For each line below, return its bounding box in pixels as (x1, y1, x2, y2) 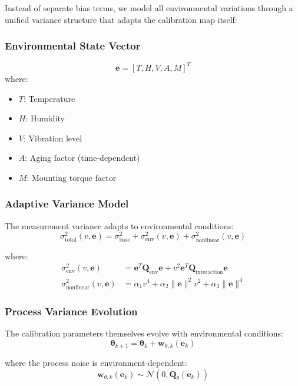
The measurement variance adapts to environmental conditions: (5, 219, 234, 232)
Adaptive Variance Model (5, 196, 129, 211)
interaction (196, 269, 223, 275)
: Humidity (25, 112, 65, 124)
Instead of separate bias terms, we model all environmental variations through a (5, 2, 293, 14)
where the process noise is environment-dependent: (5, 356, 187, 368)
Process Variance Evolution (5, 303, 138, 318)
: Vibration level (23, 131, 82, 144)
